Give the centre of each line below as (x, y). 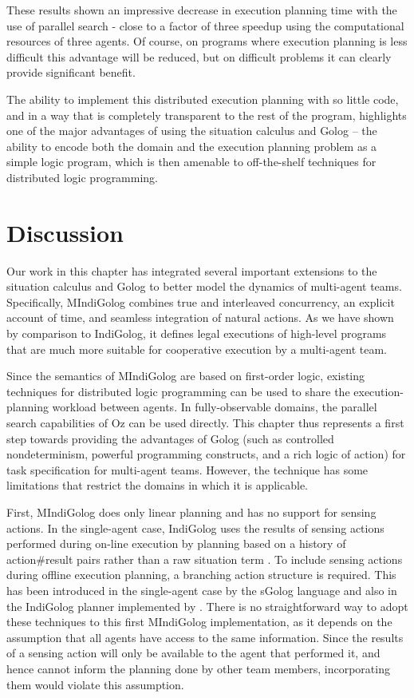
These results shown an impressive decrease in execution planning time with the (202, 10)
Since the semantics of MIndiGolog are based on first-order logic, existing (186, 376)
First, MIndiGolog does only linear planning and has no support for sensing (191, 512)
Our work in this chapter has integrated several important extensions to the (192, 270)
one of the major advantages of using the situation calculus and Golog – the (192, 131)
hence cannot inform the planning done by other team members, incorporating (198, 668)
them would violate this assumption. (95, 684)
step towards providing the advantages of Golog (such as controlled (170, 438)
